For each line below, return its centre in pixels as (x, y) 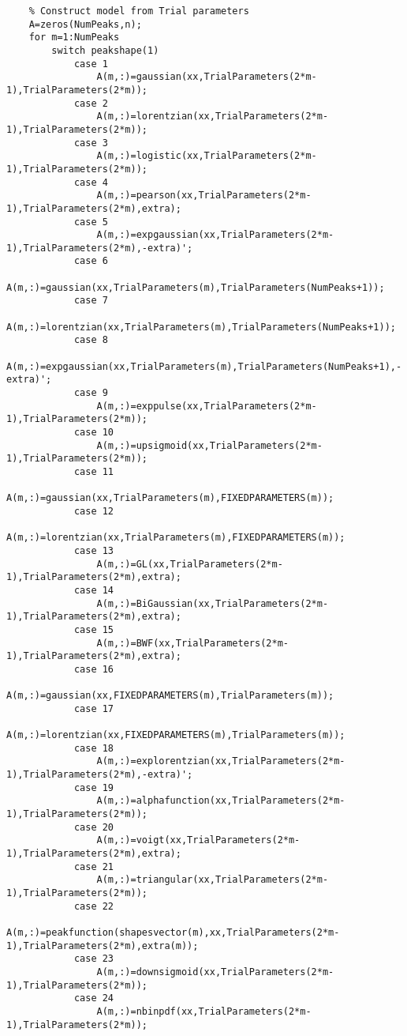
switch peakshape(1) (105, 50)
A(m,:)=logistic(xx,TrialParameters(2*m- (207, 156)
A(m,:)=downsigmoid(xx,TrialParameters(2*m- (215, 972)
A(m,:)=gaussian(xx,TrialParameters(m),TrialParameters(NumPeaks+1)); (196, 287)
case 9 (91, 393)
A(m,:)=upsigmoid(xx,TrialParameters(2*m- (209, 445)
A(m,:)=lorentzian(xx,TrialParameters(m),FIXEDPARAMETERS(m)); (176, 538)
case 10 (94, 432)
